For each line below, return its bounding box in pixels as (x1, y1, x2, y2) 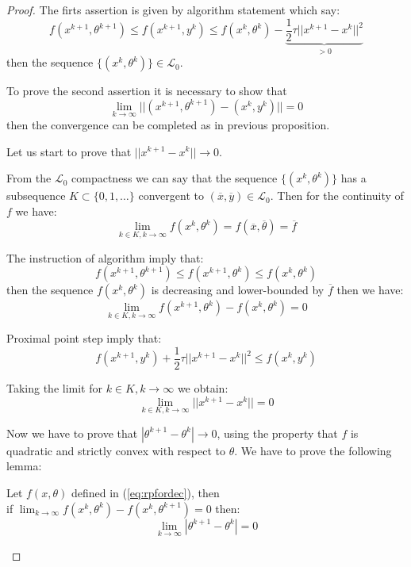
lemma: (6, 458, 42, 474)
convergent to (138, 187, 204, 204)
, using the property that (217, 424, 338, 441)
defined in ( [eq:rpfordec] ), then (71, 485, 220, 501)
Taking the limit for (6, 379, 103, 396)
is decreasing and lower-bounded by (151, 282, 325, 298)
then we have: (336, 282, 404, 298)
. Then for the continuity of (270, 187, 404, 204)
